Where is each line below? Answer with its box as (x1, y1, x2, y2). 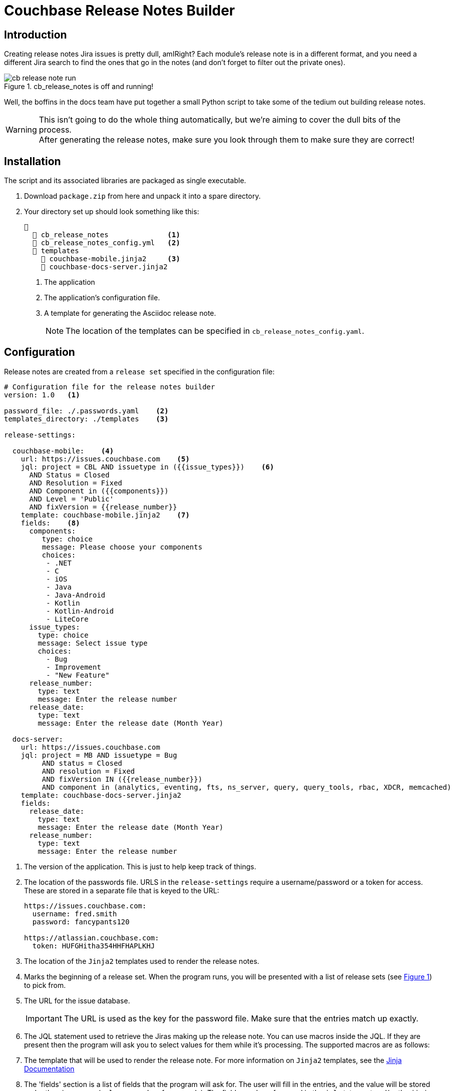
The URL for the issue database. (24, 996, 130, 1005)
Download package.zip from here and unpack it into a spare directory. (24, 192, 261, 201)
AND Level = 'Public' (29, 494, 114, 503)
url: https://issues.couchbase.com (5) (21, 454, 190, 463)
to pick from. (24, 980, 66, 989)
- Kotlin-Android (46, 607, 114, 615)
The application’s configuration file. (44, 293, 160, 302)
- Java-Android (46, 591, 106, 599)
